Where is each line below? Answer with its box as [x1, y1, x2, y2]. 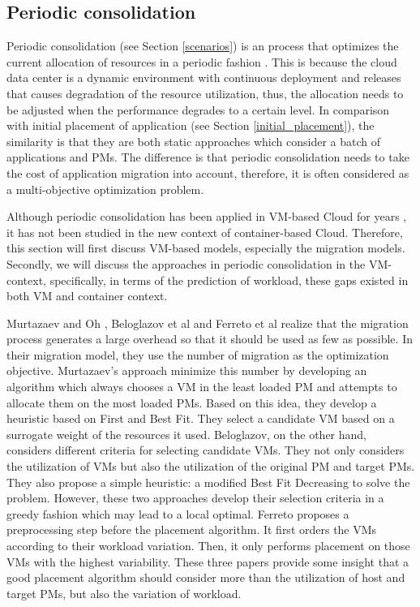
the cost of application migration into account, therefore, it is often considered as [6, 164, 409, 181]
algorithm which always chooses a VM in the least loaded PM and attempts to [6, 378, 397, 395]
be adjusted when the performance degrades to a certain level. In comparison [6, 101, 390, 118]
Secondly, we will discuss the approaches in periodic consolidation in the [6, 255, 366, 272]
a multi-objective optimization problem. [6, 180, 204, 197]
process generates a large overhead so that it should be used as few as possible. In [6, 330, 413, 347]
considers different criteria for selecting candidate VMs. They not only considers [6, 441, 405, 458]
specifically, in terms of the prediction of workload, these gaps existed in [49, 271, 409, 288]
